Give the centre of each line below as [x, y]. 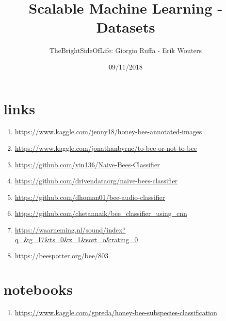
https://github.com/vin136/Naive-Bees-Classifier [87, 164]
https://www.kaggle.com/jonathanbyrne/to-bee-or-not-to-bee [106, 148]
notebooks [38, 289]
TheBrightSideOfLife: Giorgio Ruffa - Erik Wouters [126, 50]
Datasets [126, 27]
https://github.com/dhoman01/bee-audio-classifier [90, 197]
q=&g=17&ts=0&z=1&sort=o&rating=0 [76, 239]
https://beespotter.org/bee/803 [62, 256]
